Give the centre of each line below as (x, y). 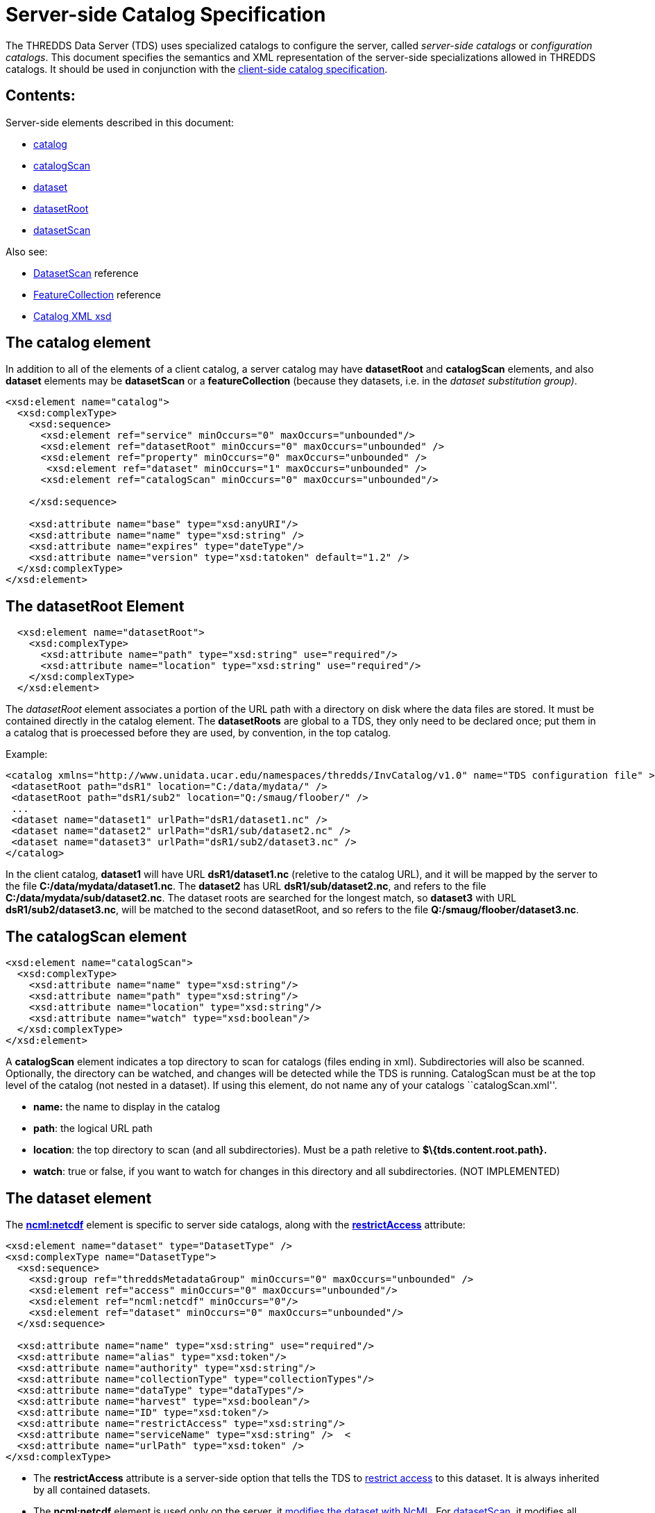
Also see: (27, 251)
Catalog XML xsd (73, 316)
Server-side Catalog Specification (166, 15)
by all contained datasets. (92, 1489)
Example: (27, 754)
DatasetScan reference (86, 273)
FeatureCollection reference (97, 294)
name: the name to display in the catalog (127, 1107)
